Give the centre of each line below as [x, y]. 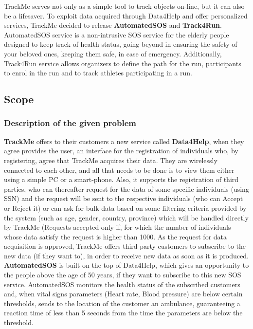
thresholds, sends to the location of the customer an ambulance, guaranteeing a [122, 303]
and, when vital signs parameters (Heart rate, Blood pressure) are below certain [123, 294]
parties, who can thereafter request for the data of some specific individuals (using [126, 189]
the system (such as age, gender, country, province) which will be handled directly [126, 217]
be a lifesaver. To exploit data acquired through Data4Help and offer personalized [126, 15]
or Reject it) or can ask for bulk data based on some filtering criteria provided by [125, 208]
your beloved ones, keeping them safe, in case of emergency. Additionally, [113, 53]
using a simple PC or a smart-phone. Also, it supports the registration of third [121, 179]
